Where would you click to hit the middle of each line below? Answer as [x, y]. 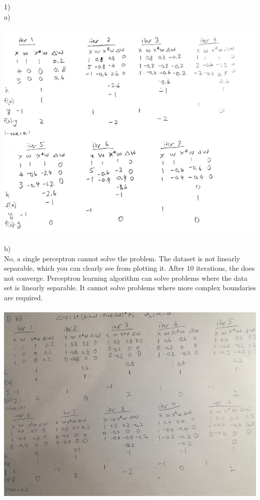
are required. [23, 298]
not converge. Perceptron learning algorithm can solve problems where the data [126, 278]
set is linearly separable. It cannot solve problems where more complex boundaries [130, 288]
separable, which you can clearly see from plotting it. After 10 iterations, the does [129, 268]
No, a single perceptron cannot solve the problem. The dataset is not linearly [122, 258]
